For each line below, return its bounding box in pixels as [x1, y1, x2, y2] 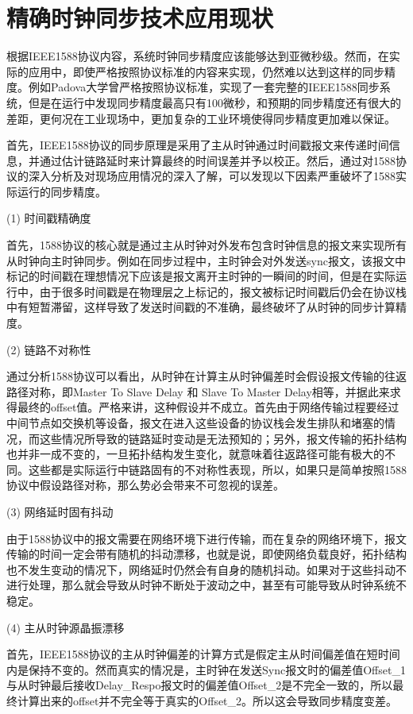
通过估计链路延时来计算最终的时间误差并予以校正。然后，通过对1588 [39, 152, 396, 168]
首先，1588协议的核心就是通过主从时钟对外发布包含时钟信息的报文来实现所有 [6, 237, 407, 253]
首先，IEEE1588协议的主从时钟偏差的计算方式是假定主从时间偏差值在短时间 [6, 646, 400, 662]
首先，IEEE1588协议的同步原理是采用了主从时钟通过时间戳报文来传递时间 [6, 137, 389, 153]
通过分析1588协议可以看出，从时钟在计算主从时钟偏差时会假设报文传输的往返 [6, 368, 407, 384]
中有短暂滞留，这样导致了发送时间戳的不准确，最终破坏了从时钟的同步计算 [6, 299, 396, 315]
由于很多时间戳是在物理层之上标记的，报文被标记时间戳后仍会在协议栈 [39, 283, 407, 299]
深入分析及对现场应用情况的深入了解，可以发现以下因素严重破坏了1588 [28, 168, 396, 184]
